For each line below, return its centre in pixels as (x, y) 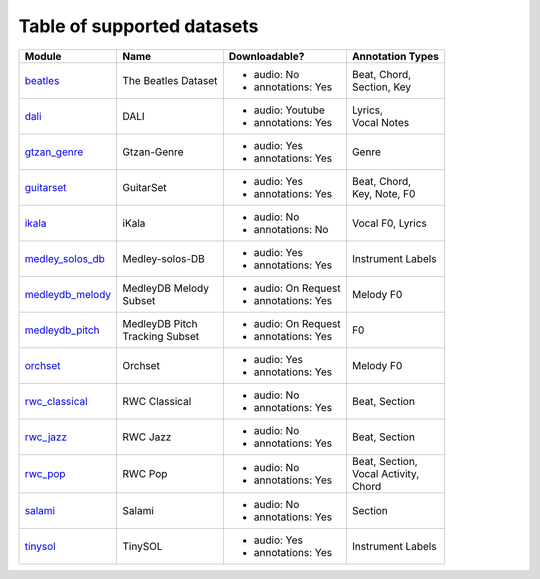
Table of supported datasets (138, 26)
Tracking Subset (161, 336)
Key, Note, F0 (383, 193)
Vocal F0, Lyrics (389, 223)
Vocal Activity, (385, 473)
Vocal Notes (380, 122)
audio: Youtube (289, 110)
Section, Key (381, 87)
